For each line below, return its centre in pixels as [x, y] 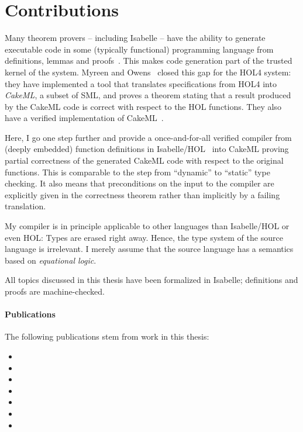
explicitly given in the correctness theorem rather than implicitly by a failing [142, 194]
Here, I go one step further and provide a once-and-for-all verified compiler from [148, 137]
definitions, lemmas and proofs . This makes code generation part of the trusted [149, 61]
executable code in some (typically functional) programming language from [139, 49]
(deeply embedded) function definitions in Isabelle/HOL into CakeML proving [147, 149]
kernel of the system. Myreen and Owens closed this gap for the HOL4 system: [148, 72]
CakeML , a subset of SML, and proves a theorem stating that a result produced [148, 95]
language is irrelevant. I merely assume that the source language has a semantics [149, 249]
